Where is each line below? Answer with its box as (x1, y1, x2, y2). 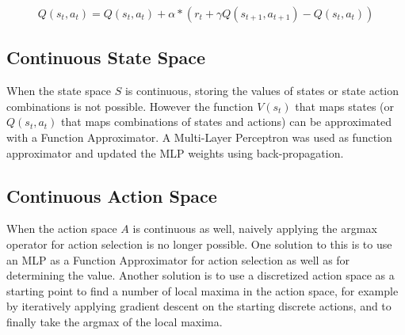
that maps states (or (295, 97, 395, 114)
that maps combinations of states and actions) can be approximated (61, 113, 392, 130)
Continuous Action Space (6, 183, 217, 207)
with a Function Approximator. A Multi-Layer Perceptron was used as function (6, 128, 392, 145)
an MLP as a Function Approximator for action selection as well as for (6, 251, 350, 268)
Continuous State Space (6, 45, 206, 70)
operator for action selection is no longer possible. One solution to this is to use (6, 235, 392, 252)
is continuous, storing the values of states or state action (124, 82, 399, 99)
